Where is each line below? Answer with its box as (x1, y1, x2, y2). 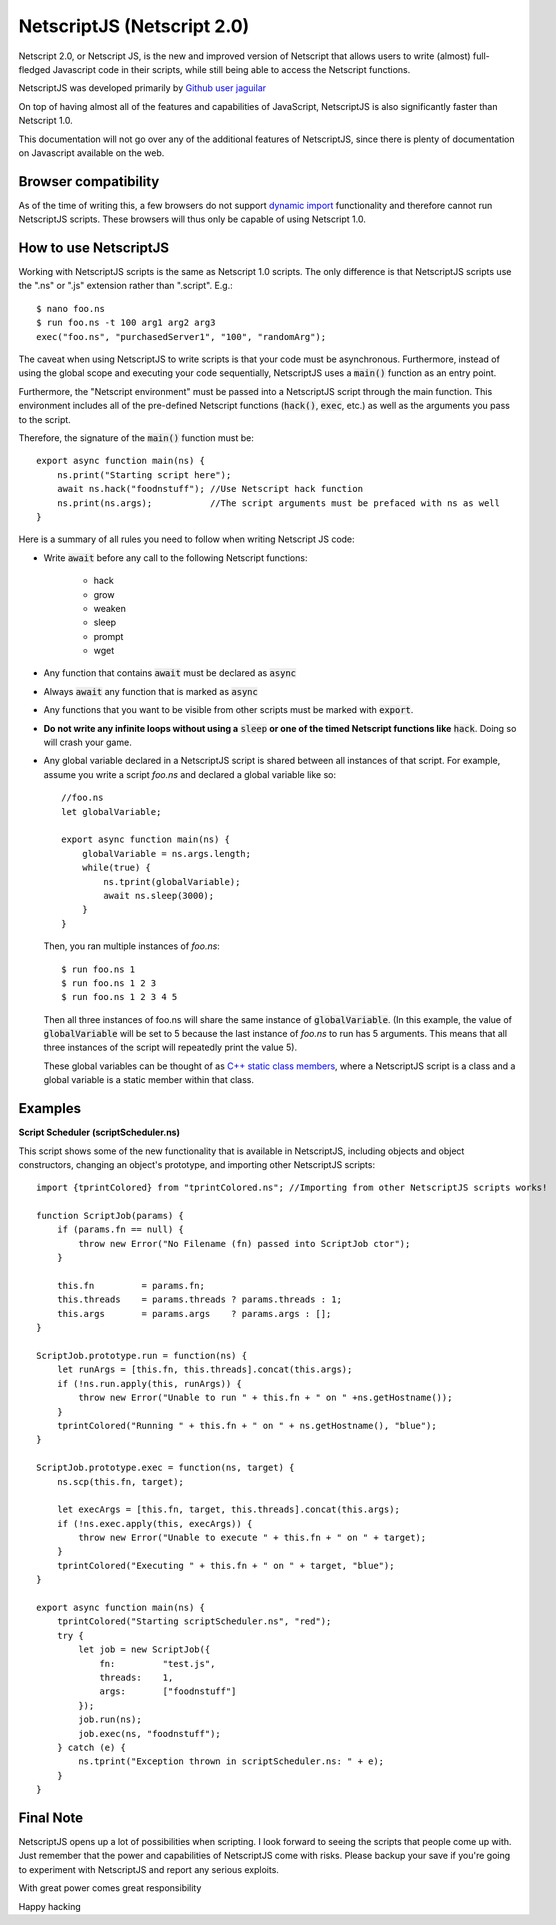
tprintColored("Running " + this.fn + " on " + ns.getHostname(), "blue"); (56, 1420, 437, 1431)
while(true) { (81, 862, 152, 874)
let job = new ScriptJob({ (78, 1644, 211, 1655)
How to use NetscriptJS (18, 240, 170, 256)
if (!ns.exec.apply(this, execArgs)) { (56, 1518, 253, 1529)
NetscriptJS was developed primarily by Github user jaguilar (18, 82, 267, 94)
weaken (93, 602, 127, 614)
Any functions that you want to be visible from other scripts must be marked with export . (43, 704, 414, 716)
